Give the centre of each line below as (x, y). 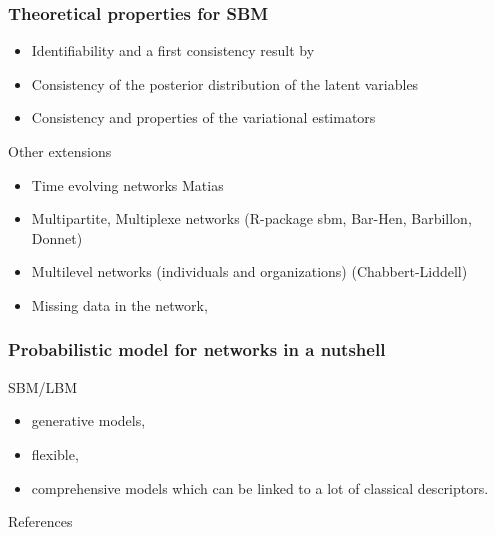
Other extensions (60, 151)
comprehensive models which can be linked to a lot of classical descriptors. (260, 487)
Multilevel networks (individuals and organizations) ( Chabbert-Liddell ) (249, 271)
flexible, (55, 453)
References (40, 521)
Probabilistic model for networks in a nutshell (197, 349)
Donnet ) (57, 237)
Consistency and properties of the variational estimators (203, 117)
